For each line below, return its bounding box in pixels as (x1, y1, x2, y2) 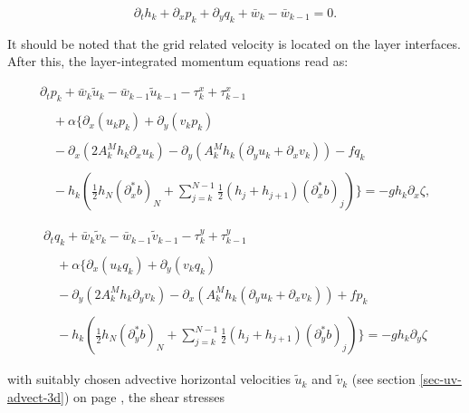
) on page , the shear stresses (64, 387, 225, 406)
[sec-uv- (419, 370, 462, 389)
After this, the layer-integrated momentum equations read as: (7, 52, 349, 71)
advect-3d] (7, 387, 64, 406)
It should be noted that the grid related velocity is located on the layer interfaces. (7, 34, 461, 53)
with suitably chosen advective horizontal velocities (7, 370, 291, 389)
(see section (351, 370, 416, 389)
